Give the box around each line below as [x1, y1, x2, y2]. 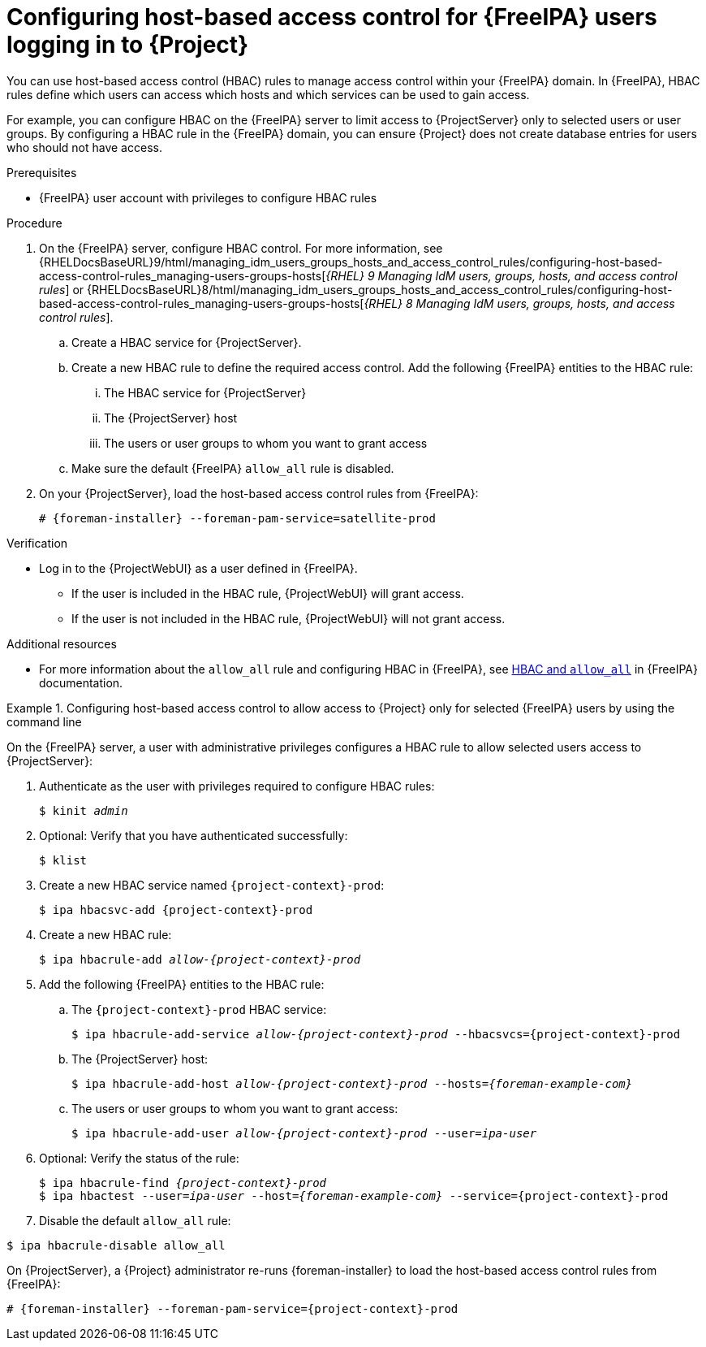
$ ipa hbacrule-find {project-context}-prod [39, 1176, 327, 1189]
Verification [6, 535, 68, 550]
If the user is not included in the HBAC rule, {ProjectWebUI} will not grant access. [71, 611, 506, 626]
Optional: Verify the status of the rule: [39, 1150, 239, 1165]
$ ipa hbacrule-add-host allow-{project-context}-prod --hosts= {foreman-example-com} [71, 1076, 633, 1090]
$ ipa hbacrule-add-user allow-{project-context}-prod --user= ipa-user [71, 1126, 537, 1140]
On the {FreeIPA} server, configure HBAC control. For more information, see [39, 240, 443, 255]
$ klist [39, 853, 88, 867]
